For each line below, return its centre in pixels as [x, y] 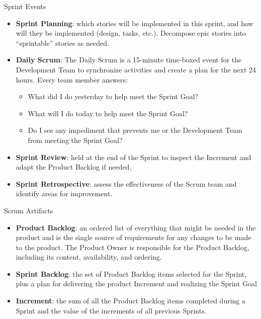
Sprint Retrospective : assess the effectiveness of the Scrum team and [126, 183]
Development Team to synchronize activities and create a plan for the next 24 [136, 69]
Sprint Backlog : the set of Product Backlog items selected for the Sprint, [131, 273]
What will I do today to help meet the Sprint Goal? [108, 113]
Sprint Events [25, 6]
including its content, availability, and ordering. [89, 257]
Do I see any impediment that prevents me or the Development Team [135, 130]
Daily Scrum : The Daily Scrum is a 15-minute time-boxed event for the [129, 60]
